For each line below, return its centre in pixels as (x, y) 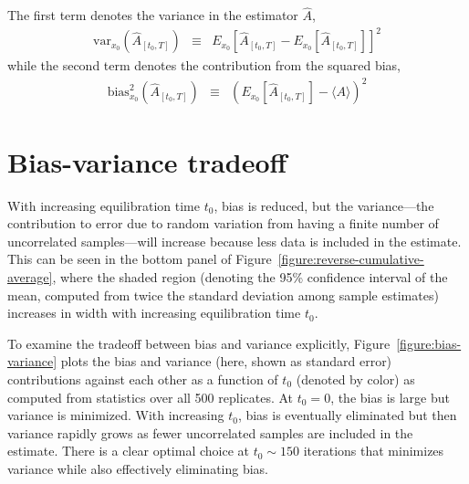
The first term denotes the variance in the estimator (153, 15)
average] (30, 276)
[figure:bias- (429, 343)
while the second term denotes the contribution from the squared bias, (204, 65)
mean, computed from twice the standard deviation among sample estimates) (223, 295)
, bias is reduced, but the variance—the (324, 205)
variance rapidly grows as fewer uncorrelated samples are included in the (210, 432)
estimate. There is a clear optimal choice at (129, 451)
